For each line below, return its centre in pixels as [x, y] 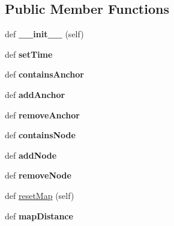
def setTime [29, 54]
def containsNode [40, 135]
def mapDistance [39, 215]
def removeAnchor [42, 115]
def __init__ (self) [44, 34]
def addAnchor [35, 94]
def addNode [31, 155]
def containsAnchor [44, 74]
